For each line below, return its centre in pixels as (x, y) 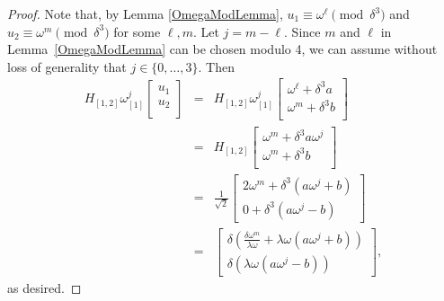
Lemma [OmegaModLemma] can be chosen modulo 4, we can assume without (222, 49)
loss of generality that (67, 66)
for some (137, 31)
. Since (302, 31)
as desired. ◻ (44, 287)
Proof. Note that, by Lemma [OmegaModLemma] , (145, 13)
